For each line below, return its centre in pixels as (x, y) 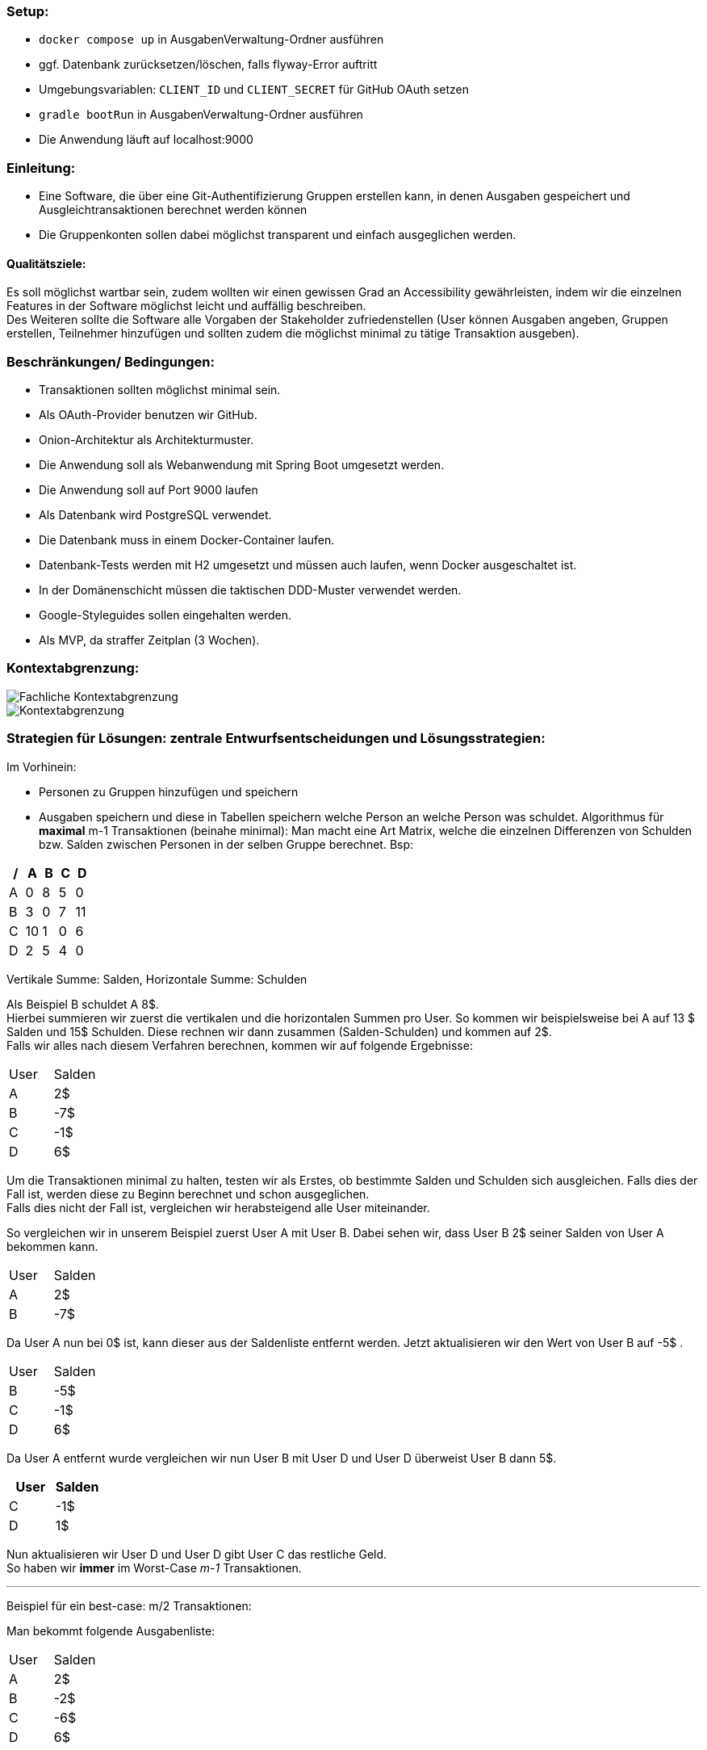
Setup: (28, 11)
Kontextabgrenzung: (73, 668)
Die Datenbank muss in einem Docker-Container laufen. (187, 540)
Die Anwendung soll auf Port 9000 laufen (149, 490)
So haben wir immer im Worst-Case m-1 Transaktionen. (154, 1567)
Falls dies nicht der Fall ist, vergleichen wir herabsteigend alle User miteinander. (218, 1207)
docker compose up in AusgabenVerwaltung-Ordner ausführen (211, 40)
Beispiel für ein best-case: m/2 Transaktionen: (129, 1605)
